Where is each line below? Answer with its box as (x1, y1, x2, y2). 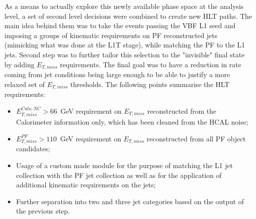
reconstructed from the (147, 105, 217, 116)
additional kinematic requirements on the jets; (16, 179, 156, 190)
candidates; (16, 143, 50, 154)
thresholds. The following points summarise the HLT (70, 79, 230, 89)
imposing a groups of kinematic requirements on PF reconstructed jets (4, 30, 218, 40)
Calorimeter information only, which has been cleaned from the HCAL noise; (16, 117, 249, 127)
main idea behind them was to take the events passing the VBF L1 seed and (4, 20, 236, 31)
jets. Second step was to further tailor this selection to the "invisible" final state (4, 49, 245, 59)
